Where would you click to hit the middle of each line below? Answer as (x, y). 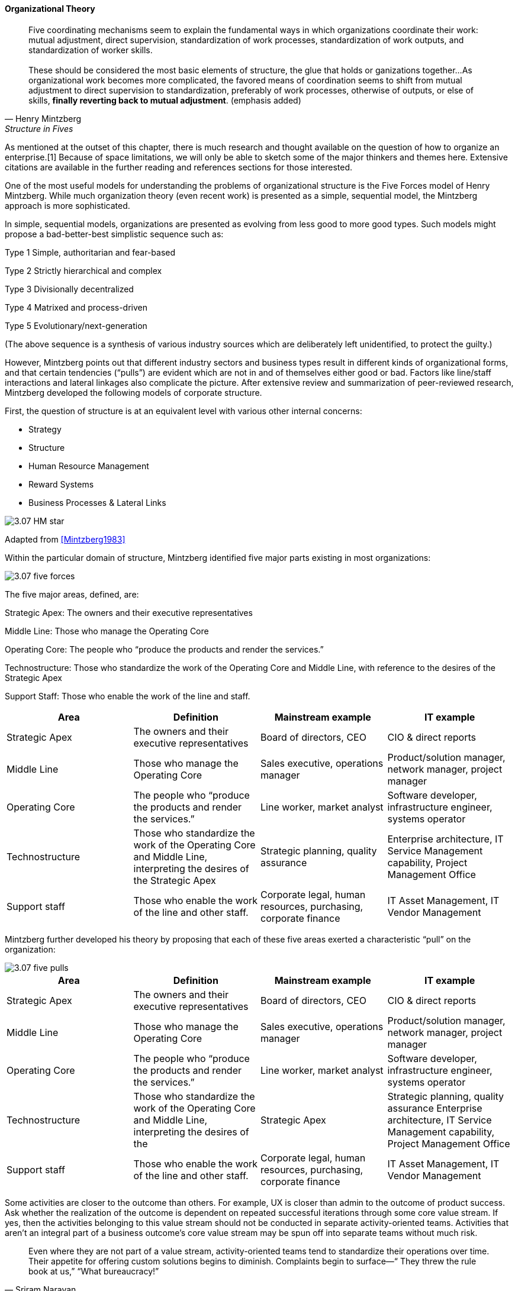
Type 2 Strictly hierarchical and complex (83, 270)
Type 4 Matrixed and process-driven (76, 307)
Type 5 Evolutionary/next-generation (76, 325)
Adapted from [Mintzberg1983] (65, 539)
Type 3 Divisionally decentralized (69, 289)
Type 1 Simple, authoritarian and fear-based (90, 252)
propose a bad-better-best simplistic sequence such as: (114, 234)
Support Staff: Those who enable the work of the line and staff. (128, 696)
